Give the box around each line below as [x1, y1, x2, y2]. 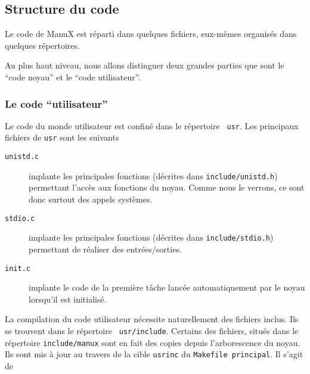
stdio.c [5, 214, 35, 223]
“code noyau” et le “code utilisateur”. [5, 70, 141, 83]
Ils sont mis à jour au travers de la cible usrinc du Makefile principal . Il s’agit [5, 348, 303, 360]
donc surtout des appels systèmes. [29, 193, 153, 205]
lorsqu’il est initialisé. [29, 292, 107, 305]
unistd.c [5, 152, 39, 161]
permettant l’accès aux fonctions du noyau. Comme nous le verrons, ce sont [29, 181, 305, 194]
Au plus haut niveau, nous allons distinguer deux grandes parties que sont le [5, 59, 284, 71]
